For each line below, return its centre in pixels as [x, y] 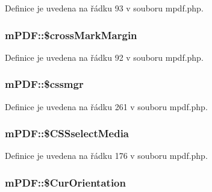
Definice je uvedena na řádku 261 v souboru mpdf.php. [106, 106]
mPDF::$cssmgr [44, 84]
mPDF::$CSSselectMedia [67, 133]
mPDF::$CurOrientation [65, 182]
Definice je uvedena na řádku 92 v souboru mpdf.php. [104, 57]
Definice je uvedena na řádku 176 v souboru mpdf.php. [106, 156]
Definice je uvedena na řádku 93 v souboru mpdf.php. [104, 8]
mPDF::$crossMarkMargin [71, 35]
